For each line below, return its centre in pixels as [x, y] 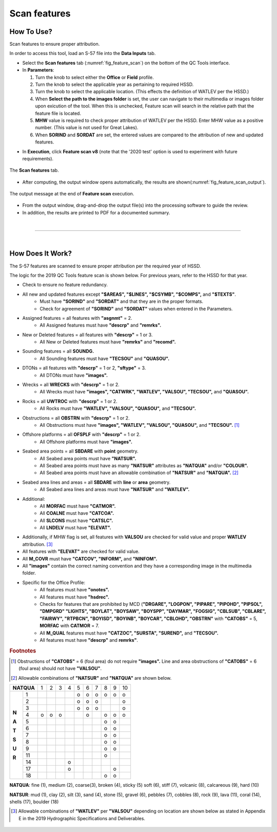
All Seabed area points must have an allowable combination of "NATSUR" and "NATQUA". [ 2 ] [139, 473]
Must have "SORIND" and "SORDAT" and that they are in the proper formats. [122, 301]
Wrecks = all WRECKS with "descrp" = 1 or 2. [71, 385]
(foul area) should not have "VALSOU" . [60, 668]
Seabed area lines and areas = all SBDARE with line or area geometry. [96, 482]
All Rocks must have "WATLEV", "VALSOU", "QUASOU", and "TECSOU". [118, 408]
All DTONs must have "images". [74, 375]
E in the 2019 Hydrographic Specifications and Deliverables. [82, 818]
